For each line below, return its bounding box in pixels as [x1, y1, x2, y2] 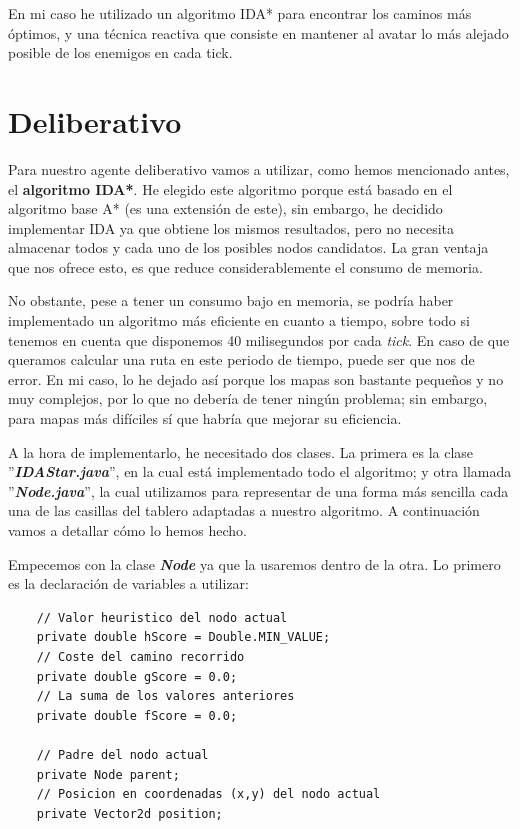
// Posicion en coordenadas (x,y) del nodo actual [36, 787, 381, 802]
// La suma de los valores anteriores [36, 689, 295, 704]
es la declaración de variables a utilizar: [8, 573, 249, 594]
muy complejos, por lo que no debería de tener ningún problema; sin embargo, [8, 388, 488, 409]
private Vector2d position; [36, 806, 223, 821]
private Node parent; [36, 767, 180, 782]
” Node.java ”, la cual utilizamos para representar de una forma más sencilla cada [8, 480, 509, 501]
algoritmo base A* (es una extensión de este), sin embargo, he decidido [8, 198, 443, 219]
